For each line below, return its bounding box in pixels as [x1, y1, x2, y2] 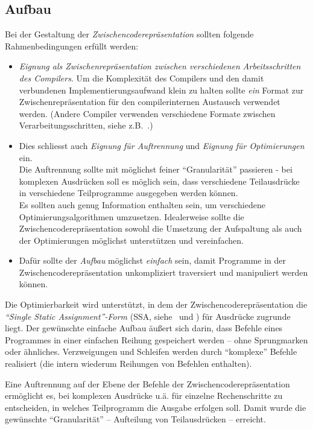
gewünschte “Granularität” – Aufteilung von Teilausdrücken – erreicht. [5, 413, 266, 425]
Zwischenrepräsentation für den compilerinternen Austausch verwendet [19, 95, 280, 108]
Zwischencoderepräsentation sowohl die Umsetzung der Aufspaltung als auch [19, 222, 302, 235]
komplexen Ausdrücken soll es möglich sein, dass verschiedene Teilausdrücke [19, 174, 300, 187]
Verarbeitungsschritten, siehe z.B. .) [19, 119, 153, 132]
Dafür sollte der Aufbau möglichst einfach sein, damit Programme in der [19, 254, 286, 267]
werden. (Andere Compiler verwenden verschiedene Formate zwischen [19, 107, 276, 119]
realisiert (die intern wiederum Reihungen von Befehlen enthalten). [5, 357, 252, 370]
